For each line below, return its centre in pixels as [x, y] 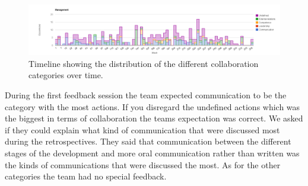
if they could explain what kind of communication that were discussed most [142, 129]
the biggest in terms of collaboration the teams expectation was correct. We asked [154, 118]
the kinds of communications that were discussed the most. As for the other [143, 164]
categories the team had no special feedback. [86, 176]
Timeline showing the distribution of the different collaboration [144, 63]
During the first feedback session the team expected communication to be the [146, 95]
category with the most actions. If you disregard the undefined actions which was [153, 106]
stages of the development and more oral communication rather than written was [152, 153]
